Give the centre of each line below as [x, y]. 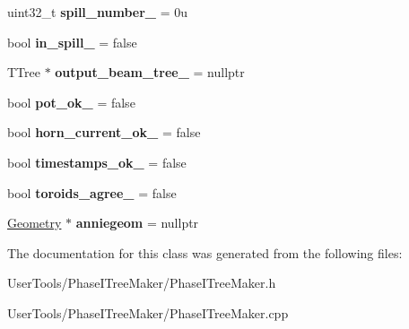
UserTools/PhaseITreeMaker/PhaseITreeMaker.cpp [148, 312]
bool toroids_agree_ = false [92, 192]
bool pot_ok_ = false [71, 102]
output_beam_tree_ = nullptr [150, 72]
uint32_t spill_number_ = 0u [97, 12]
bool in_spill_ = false [72, 42]
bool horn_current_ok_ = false [104, 132]
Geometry [35, 223]
